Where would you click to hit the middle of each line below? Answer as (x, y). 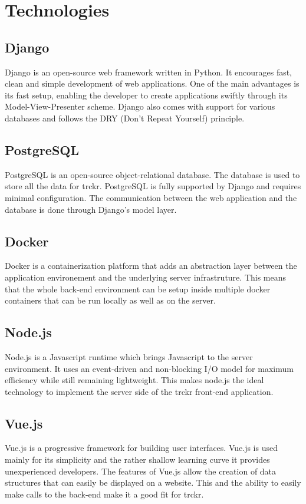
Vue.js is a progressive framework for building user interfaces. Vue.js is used (141, 448)
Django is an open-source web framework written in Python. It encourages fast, (149, 72)
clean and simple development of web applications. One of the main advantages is (152, 83)
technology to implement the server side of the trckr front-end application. (139, 391)
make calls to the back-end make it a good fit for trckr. (104, 494)
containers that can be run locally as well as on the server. (110, 300)
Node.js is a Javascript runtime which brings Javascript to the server (129, 356)
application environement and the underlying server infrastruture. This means (146, 277)
